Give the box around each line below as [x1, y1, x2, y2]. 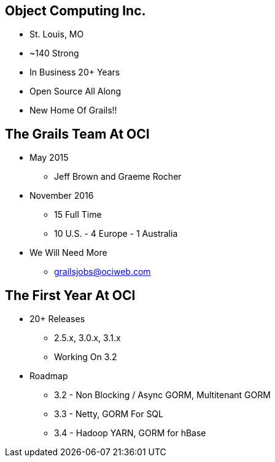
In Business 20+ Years [29, 67, 120, 78]
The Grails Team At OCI [5, 126, 150, 142]
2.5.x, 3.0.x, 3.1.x [54, 333, 121, 344]
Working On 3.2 [54, 352, 117, 363]
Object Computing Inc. [5, 3, 146, 18]
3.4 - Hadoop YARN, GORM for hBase [54, 428, 206, 439]
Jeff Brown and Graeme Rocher [54, 171, 182, 182]
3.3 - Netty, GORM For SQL [54, 409, 163, 420]
